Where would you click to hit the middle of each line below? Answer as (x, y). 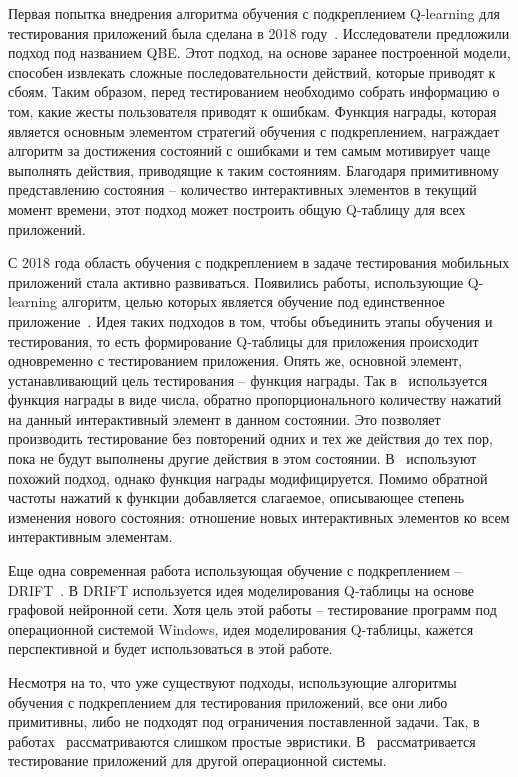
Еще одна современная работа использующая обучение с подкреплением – (235, 570)
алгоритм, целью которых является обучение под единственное (253, 301)
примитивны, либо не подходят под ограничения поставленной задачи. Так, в (244, 721)
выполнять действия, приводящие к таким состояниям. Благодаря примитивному (254, 169)
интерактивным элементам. (90, 536)
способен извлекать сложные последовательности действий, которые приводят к (252, 71)
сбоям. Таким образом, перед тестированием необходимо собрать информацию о (254, 91)
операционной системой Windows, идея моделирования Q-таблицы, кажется (241, 628)
